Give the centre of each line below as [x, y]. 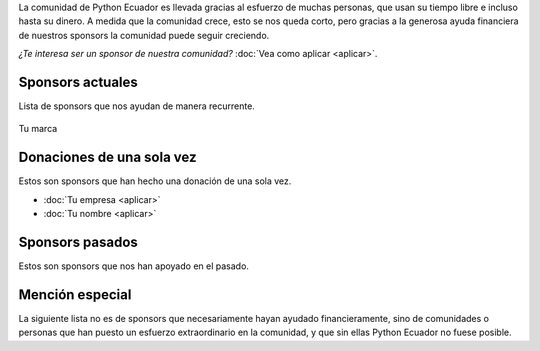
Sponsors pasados [78, 241]
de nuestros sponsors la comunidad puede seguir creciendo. [144, 35]
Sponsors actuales [78, 81]
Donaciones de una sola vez [107, 157]
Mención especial [75, 294]
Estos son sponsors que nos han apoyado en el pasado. [134, 266]
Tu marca [38, 129]
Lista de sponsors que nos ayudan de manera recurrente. [136, 106]
